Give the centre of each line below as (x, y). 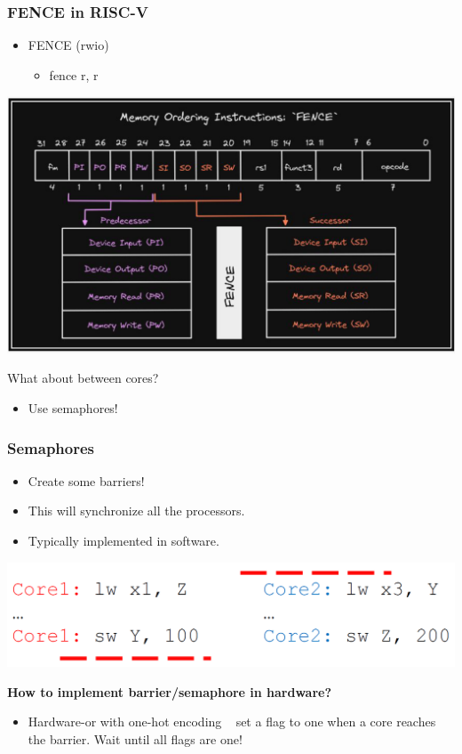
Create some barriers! (86, 480)
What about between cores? (83, 378)
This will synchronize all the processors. (136, 511)
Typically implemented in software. (123, 541)
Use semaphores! (73, 408)
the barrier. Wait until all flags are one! (135, 739)
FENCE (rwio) (68, 45)
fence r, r (74, 74)
